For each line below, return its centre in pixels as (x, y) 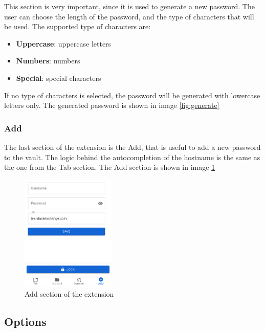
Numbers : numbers (48, 61)
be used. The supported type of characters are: (78, 26)
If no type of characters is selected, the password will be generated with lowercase (132, 95)
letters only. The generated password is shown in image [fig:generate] (112, 105)
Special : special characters (59, 78)
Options (25, 322)
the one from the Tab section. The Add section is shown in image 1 (110, 167)
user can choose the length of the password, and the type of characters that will (129, 16)
